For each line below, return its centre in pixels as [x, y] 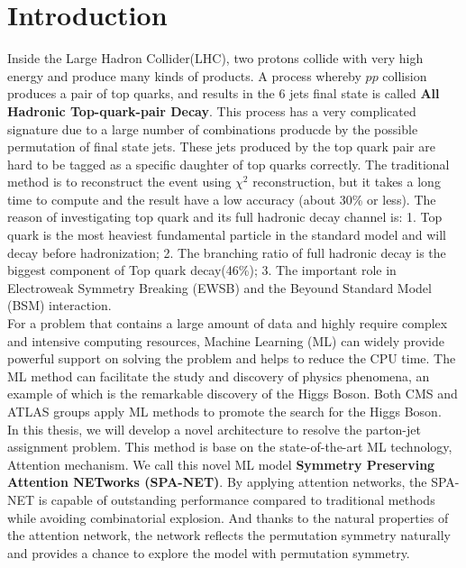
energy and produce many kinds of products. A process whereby [184, 75]
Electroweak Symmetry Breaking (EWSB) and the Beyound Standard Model [219, 287]
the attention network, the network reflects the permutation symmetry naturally [229, 535]
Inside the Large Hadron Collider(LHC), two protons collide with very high [215, 58]
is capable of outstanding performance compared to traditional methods [237, 499]
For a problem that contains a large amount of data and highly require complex [228, 323]
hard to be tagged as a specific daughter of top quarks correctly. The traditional [228, 164]
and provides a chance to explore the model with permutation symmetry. [209, 552]
